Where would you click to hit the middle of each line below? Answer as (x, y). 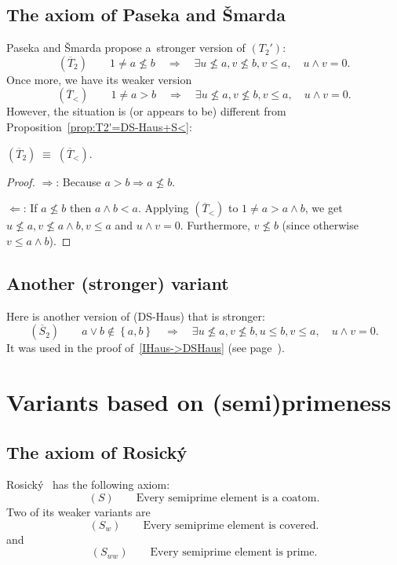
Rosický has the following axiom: (88, 484)
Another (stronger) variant (118, 282)
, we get (324, 208)
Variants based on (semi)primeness (199, 401)
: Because (78, 181)
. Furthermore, (215, 225)
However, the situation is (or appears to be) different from (146, 111)
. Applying (163, 208)
